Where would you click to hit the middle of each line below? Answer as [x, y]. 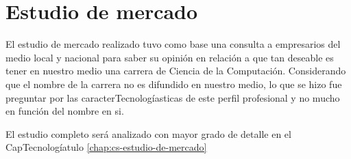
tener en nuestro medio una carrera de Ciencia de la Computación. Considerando [176, 71]
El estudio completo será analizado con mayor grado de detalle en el [148, 133]
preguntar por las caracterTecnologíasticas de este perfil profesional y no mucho [173, 97]
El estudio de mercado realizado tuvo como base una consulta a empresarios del [173, 44]
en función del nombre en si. [65, 111]
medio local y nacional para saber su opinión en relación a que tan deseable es [170, 57]
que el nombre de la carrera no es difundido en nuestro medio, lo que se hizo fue [174, 84]
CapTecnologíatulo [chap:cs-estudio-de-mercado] [106, 147]
